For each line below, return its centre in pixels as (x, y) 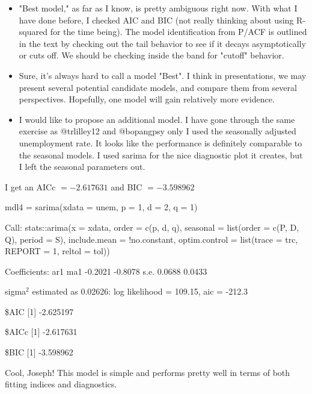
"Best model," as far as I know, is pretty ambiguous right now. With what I (158, 8)
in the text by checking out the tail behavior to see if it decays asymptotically (162, 43)
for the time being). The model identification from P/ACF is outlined (179, 32)
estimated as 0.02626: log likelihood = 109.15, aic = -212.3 (140, 291)
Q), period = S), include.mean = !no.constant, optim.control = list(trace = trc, (151, 239)
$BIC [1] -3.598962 (39, 352)
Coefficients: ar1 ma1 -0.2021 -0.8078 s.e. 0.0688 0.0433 (106, 271)
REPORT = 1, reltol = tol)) (57, 251)
